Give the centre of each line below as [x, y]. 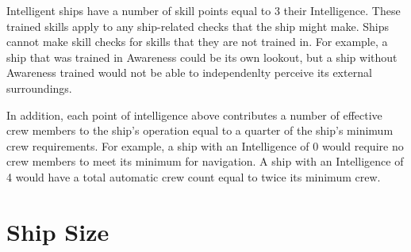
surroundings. [39, 88]
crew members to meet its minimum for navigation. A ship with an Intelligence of [205, 161]
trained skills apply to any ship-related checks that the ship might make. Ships [198, 26]
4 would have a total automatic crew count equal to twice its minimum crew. [194, 176]
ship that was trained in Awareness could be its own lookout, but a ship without [202, 57]
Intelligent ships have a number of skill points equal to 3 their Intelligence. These [204, 10]
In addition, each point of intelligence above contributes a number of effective [194, 115]
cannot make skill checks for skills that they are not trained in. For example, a [197, 42]
